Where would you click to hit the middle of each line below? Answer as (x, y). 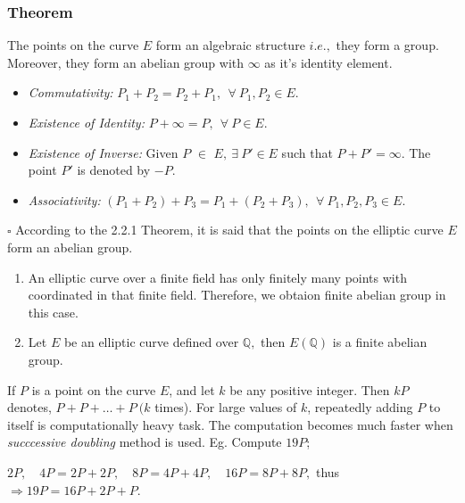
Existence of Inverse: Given (103, 152)
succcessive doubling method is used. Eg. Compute (145, 442)
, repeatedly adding (360, 407)
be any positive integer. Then (310, 389)
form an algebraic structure (230, 45)
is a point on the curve (94, 389)
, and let (192, 389)
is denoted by (114, 170)
